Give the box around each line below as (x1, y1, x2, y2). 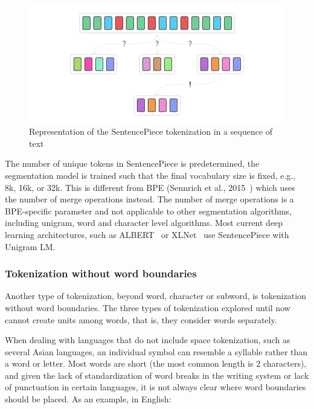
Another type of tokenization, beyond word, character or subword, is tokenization (5, 289, 306, 302)
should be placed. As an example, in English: (5, 393, 171, 405)
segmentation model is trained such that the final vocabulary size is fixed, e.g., (5, 169, 296, 181)
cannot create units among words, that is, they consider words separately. (5, 313, 277, 326)
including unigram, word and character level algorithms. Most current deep (5, 216, 283, 229)
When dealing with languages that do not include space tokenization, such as (5, 333, 290, 346)
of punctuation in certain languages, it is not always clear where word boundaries (5, 381, 306, 393)
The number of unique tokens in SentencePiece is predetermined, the (5, 157, 260, 170)
